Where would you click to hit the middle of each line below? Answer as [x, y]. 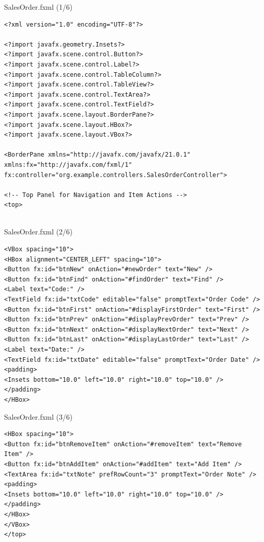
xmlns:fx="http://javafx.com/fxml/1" [68, 165]
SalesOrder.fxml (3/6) [38, 416]
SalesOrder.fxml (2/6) [38, 232]
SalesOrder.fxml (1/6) [38, 7]
